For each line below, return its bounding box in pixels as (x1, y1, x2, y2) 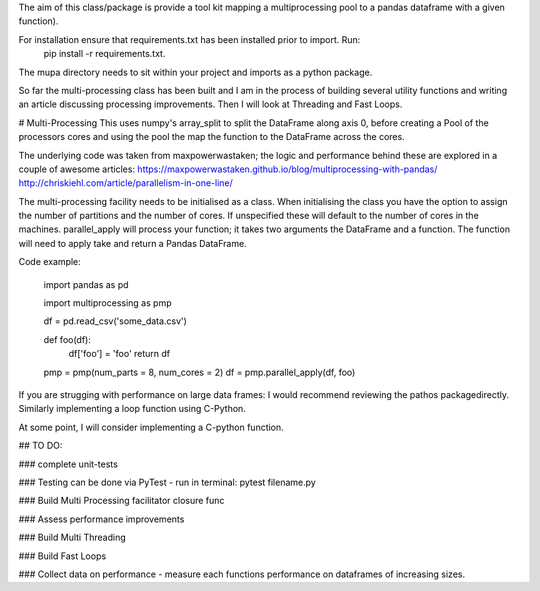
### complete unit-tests (18, 458, 119, 470)
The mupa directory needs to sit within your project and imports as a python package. (18, 66, 373, 78)
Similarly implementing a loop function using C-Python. (18, 403, 247, 415)
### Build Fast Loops (18, 550, 107, 562)
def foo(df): (43, 333, 92, 345)
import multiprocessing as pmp (43, 297, 172, 309)
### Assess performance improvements (18, 513, 185, 525)
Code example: (18, 256, 82, 268)
